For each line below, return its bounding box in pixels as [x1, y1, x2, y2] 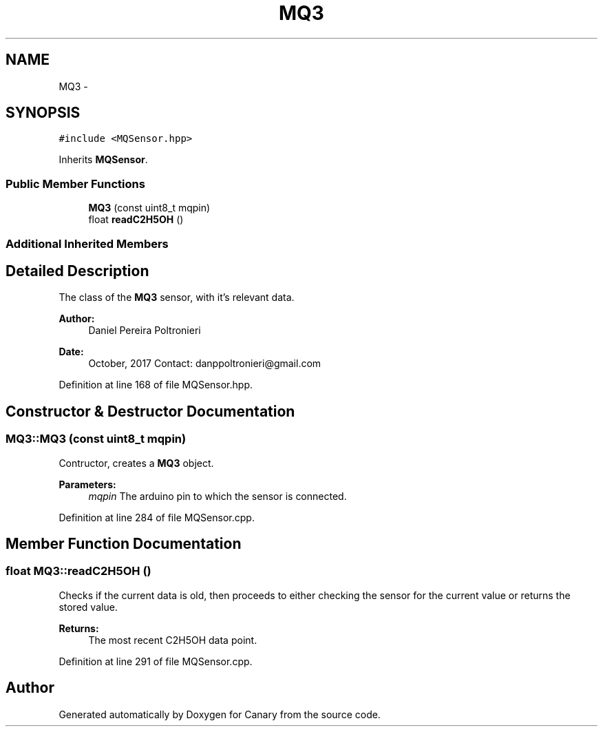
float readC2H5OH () [88, 213, 184, 226]
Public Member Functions [6, 176, 145, 191]
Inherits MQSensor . [59, 154, 148, 166]
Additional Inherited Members [6, 236, 169, 251]
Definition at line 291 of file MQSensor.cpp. [59, 655, 253, 667]
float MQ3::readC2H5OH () [6, 564, 151, 578]
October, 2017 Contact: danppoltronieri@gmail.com [88, 357, 321, 370]
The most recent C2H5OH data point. [88, 634, 257, 646]
